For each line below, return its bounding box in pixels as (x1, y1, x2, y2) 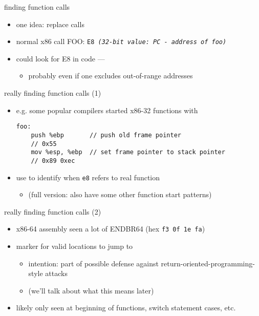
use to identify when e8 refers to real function (16, 172, 160, 182)
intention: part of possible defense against (28, 258, 159, 268)
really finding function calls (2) (4, 206, 101, 217)
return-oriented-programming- (161, 258, 255, 268)
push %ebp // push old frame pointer (31, 131, 181, 139)
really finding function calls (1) (4, 88, 101, 98)
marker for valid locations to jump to (16, 241, 133, 251)
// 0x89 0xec (31, 157, 75, 164)
